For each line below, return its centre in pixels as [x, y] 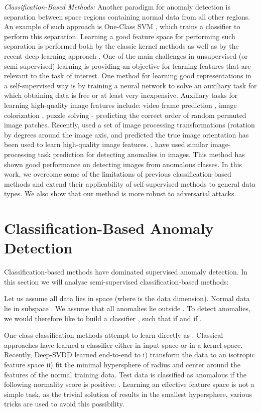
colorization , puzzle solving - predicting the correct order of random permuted [125, 115]
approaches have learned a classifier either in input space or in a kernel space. [123, 345]
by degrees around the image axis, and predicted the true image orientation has [126, 134]
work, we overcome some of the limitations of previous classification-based [118, 174]
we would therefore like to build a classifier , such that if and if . [103, 318]
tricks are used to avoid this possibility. [64, 404]
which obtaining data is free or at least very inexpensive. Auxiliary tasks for [121, 95]
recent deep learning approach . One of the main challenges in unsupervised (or [126, 55]
